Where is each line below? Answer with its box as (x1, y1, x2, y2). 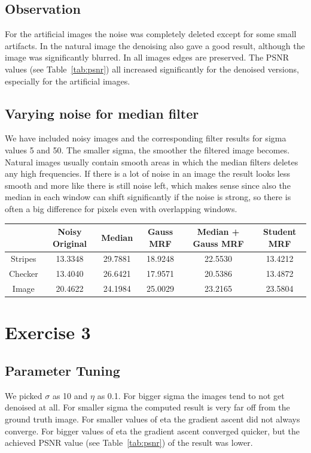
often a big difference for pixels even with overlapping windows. (5, 202, 237, 215)
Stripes (11, 252, 36, 265)
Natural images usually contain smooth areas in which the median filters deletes (5, 155, 298, 168)
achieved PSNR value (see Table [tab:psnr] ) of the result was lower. (5, 436, 253, 449)
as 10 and (52, 389, 88, 401)
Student (263, 225, 297, 238)
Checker (9, 267, 38, 280)
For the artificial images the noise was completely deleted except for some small (5, 28, 297, 40)
